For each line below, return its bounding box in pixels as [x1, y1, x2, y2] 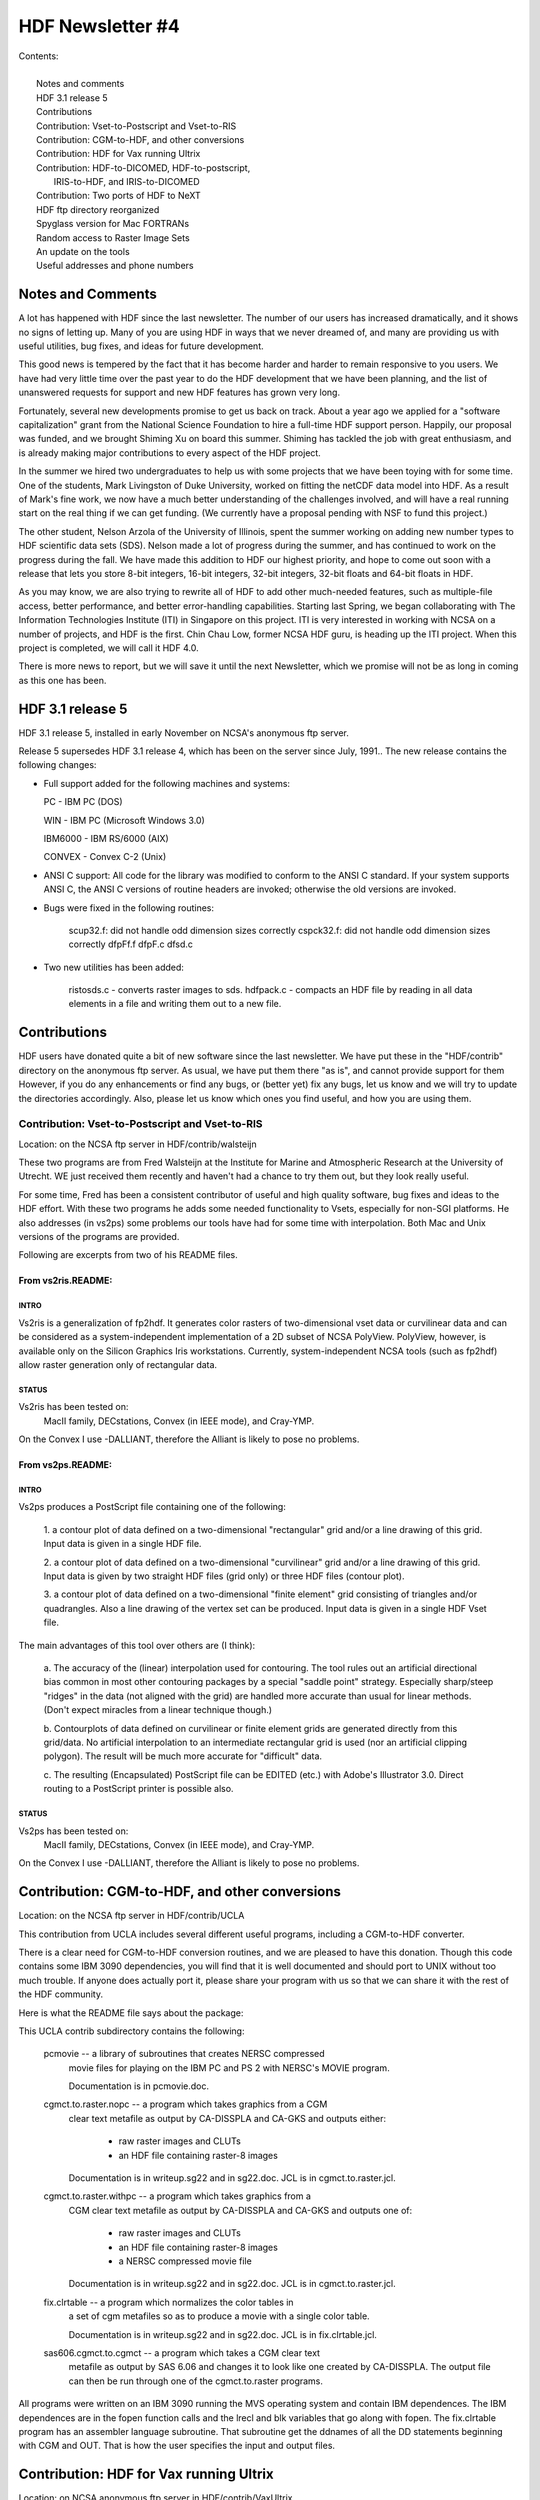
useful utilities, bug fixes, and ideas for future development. [18, 340, 264, 352]
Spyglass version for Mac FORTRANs [36, 218, 190, 230]
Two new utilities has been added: [43, 961, 185, 973]
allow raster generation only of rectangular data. [18, 1358, 218, 1370]
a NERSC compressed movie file [118, 2255, 252, 2267]
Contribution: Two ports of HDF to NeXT [36, 190, 201, 202]
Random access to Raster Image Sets [36, 231, 190, 244]
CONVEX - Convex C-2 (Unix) [43, 851, 167, 863]
